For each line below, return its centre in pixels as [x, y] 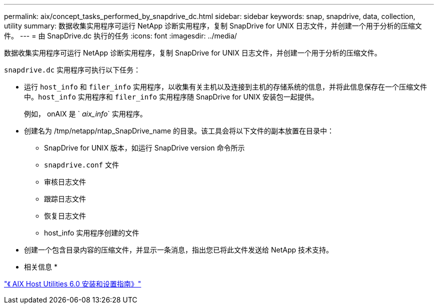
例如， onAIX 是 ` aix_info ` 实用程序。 [85, 114]
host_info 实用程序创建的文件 [92, 233]
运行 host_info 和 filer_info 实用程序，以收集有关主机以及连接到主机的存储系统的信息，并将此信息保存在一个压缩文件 [225, 87]
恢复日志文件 [65, 216]
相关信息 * [41, 267]
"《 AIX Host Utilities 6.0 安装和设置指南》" [73, 284]
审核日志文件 [65, 182]
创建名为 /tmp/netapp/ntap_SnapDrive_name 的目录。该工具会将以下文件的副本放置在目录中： [179, 131]
